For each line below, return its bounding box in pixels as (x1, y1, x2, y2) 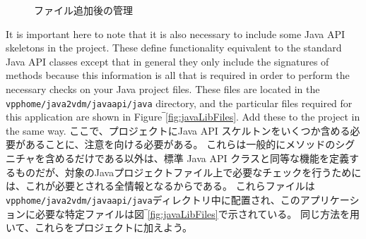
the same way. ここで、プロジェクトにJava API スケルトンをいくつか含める (6, 123, 350, 137)
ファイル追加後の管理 (34, 3, 133, 17)
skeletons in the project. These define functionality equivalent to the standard (6, 40, 342, 55)
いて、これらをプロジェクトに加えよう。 (6, 220, 193, 235)
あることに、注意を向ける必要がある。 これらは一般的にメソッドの (25, 137, 336, 152)
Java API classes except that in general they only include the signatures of (6, 54, 329, 68)
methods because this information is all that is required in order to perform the (6, 68, 350, 82)
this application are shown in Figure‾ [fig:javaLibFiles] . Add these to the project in (6, 109, 360, 124)
